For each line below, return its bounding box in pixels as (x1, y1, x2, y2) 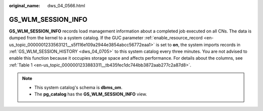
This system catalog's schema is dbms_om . (34, 84, 123, 90)
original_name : (9, 3, 40, 8)
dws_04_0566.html (47, 3, 85, 8)
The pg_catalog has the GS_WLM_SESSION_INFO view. (34, 91, 147, 97)
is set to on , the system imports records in (156, 42, 241, 48)
